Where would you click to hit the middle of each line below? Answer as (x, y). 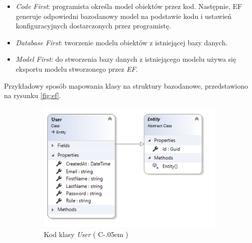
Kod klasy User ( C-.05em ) (86, 234)
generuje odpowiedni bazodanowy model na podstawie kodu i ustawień (124, 16)
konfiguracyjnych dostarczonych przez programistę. (93, 26)
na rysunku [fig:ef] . (33, 95)
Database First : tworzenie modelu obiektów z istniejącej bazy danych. (122, 42)
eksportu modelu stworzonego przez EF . (77, 68)
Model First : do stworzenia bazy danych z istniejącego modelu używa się (126, 59)
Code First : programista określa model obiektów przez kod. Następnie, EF (129, 6)
